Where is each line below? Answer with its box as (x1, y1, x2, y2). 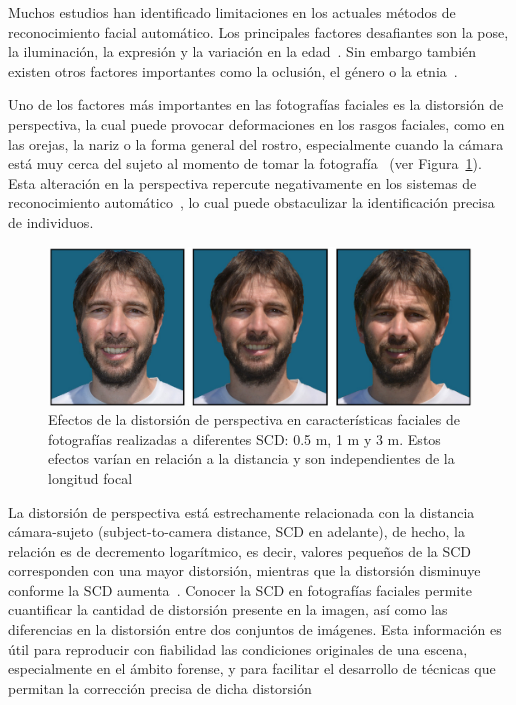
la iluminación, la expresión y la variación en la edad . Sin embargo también (8, 41, 477, 62)
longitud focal (48, 467, 133, 488)
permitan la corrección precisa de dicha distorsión (8, 677, 312, 698)
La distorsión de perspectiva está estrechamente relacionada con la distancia (8, 501, 475, 522)
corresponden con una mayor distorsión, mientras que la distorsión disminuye (8, 560, 481, 581)
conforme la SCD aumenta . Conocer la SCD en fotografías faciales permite (8, 579, 472, 600)
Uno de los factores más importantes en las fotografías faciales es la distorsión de (8, 94, 504, 115)
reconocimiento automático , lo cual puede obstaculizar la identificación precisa (8, 192, 495, 213)
